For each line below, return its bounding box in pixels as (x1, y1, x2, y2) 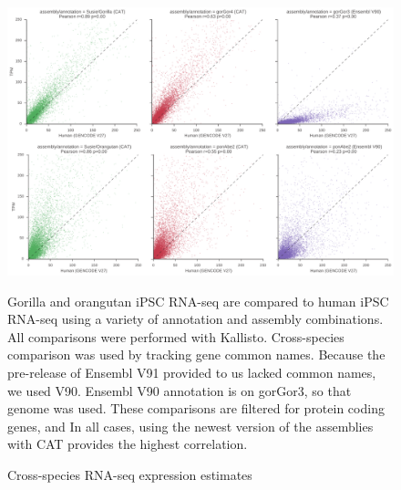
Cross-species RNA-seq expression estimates (7, 464, 252, 484)
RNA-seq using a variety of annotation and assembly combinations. (7, 309, 384, 328)
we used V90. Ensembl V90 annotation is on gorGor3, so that (7, 381, 352, 400)
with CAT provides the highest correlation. (7, 434, 248, 454)
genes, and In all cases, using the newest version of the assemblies (7, 416, 374, 435)
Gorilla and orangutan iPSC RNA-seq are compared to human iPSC (7, 291, 389, 310)
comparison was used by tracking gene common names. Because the (7, 345, 386, 364)
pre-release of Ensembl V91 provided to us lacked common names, (7, 362, 376, 381)
